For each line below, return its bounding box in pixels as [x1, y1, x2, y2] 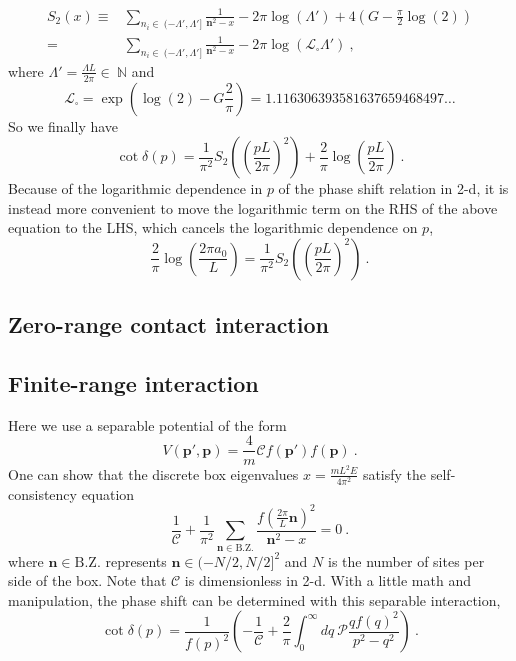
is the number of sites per [327, 550, 485, 571]
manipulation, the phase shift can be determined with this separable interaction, [8, 589, 501, 610]
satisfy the [362, 463, 427, 484]
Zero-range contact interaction [8, 309, 329, 340]
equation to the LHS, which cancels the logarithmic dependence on [8, 217, 418, 238]
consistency [8, 483, 77, 504]
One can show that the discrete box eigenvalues [8, 463, 299, 484]
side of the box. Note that [8, 570, 167, 591]
